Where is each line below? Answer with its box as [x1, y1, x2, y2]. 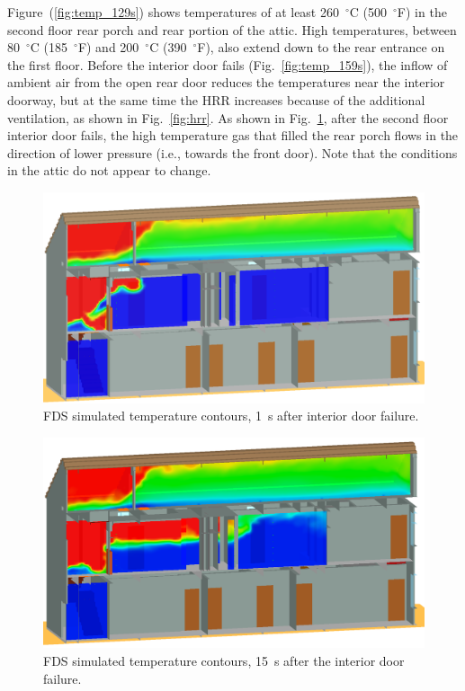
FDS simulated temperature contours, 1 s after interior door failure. [43, 406, 419, 425]
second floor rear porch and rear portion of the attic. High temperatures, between [7, 20, 457, 39]
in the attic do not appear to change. [7, 161, 211, 180]
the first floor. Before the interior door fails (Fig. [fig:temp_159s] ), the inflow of [7, 55, 448, 74]
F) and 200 [77, 38, 139, 57]
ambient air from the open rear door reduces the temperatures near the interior [7, 73, 445, 92]
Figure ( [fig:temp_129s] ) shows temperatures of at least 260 [7, 3, 339, 21]
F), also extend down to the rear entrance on [197, 38, 445, 57]
